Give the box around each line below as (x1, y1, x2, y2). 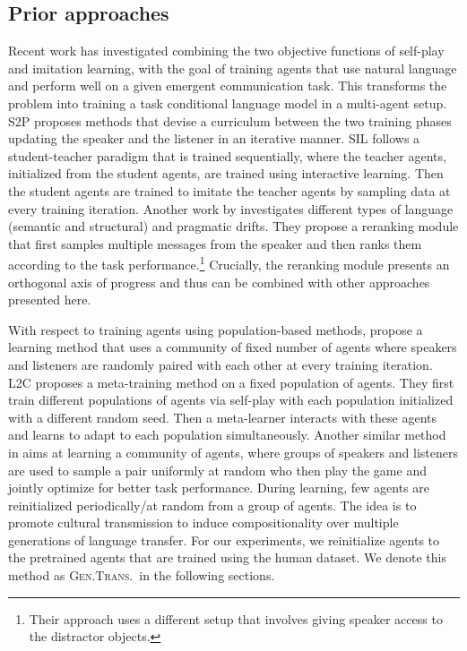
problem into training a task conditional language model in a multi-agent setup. (8, 93, 447, 112)
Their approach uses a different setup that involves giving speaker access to (29, 609, 443, 628)
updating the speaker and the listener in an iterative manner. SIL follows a (8, 129, 420, 148)
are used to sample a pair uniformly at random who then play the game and (8, 460, 427, 479)
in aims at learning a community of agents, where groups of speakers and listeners (8, 442, 458, 461)
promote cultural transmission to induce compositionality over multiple (8, 513, 399, 532)
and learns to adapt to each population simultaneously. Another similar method (8, 425, 446, 444)
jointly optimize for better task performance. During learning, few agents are (8, 478, 430, 497)
